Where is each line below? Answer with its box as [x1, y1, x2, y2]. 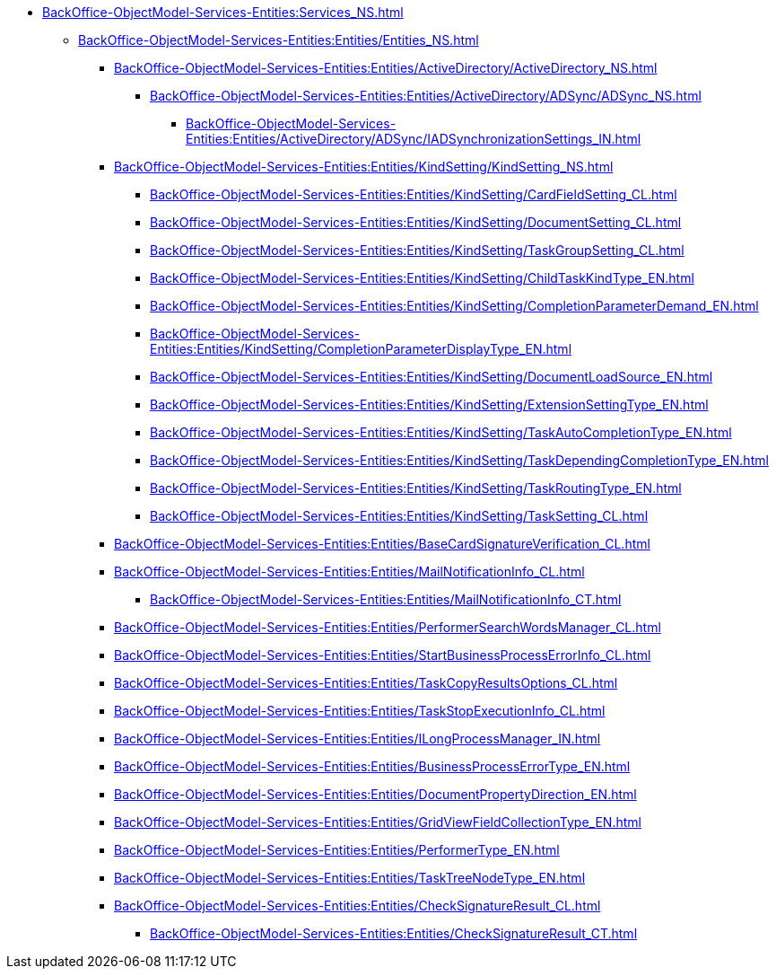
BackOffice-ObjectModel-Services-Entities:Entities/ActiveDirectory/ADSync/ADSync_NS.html [150, 88, 702, 103]
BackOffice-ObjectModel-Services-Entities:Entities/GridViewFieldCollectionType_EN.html [114, 814, 641, 830]
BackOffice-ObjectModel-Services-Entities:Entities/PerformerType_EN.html [114, 842, 560, 857]
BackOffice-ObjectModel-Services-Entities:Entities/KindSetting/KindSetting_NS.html [114, 159, 614, 174]
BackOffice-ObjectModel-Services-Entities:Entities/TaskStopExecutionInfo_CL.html [114, 703, 606, 718]
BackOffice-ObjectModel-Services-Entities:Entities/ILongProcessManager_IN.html [114, 731, 601, 746]
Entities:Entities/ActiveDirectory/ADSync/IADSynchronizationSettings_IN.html [186, 131, 641, 146]
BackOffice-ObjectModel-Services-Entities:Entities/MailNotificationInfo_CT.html [150, 592, 622, 607]
